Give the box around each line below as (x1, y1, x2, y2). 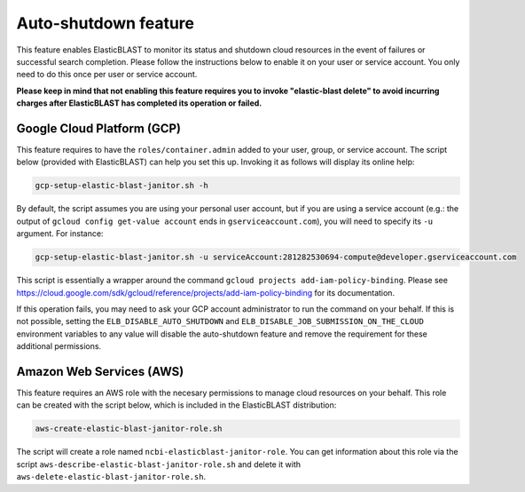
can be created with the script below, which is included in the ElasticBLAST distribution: (16, 400, 337, 410)
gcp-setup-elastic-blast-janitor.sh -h (35, 180, 208, 191)
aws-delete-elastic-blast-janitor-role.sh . (16, 472, 207, 482)
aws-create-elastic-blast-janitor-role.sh (35, 424, 223, 434)
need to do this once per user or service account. (16, 69, 198, 80)
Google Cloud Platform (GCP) (16, 121, 182, 136)
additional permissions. (16, 341, 102, 352)
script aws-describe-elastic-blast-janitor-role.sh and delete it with (16, 458, 302, 470)
